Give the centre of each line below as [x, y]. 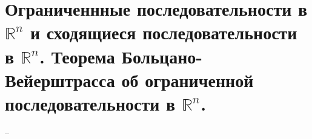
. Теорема [77, 56]
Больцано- [162, 56]
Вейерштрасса [60, 79]
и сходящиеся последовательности [164, 32]
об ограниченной [188, 79]
